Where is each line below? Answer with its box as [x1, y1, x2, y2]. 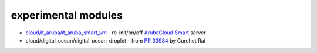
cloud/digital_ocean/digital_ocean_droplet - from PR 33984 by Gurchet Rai [25, 37, 205, 44]
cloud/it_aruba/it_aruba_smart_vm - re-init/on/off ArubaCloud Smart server [25, 29, 207, 36]
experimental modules [11, 9, 123, 22]
